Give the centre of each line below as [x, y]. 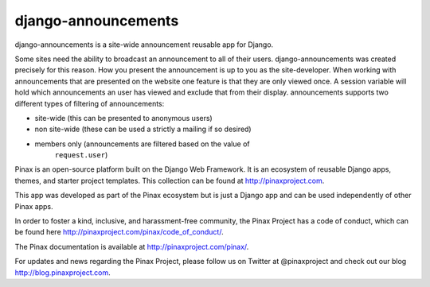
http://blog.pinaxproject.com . [63, 272]
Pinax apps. [34, 206]
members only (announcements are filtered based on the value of [142, 144]
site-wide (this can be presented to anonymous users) [123, 118]
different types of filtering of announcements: [90, 103]
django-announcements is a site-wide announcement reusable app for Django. [144, 45]
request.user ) [81, 155]
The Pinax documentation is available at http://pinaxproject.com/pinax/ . [132, 246]
